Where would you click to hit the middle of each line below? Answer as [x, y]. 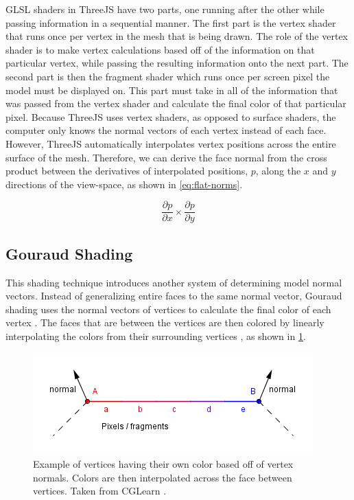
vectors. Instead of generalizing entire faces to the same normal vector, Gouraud [174, 296]
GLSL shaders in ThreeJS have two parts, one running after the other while [165, 9]
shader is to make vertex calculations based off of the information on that [160, 49]
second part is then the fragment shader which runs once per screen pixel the [168, 76]
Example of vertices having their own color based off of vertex [163, 464]
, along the [278, 171]
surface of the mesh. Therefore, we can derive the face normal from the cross [166, 157]
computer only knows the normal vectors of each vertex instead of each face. [166, 130]
